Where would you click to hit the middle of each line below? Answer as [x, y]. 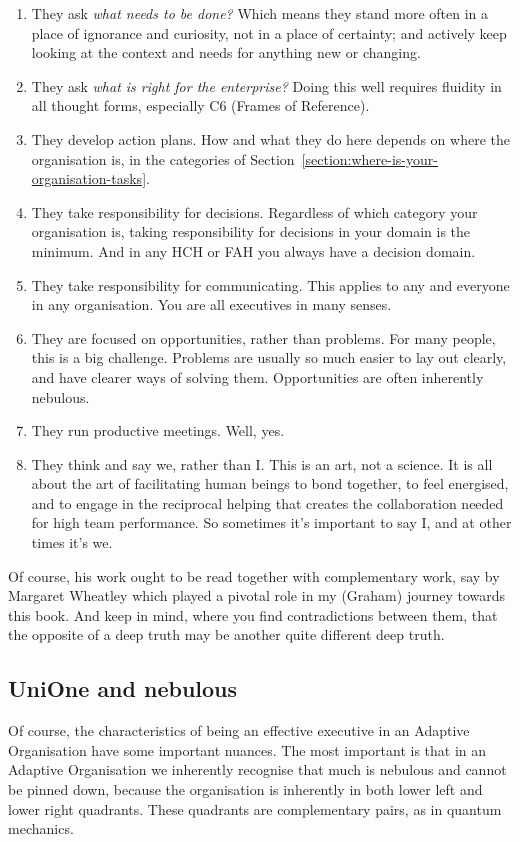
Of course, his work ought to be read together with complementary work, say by [254, 575]
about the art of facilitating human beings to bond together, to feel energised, [270, 483]
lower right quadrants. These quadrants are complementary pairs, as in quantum [255, 808]
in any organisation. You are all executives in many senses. [211, 304]
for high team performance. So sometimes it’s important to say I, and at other [271, 522]
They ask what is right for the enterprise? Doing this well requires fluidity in [266, 85]
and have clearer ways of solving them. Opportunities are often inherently [257, 376]
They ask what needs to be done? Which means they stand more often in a [260, 13]
